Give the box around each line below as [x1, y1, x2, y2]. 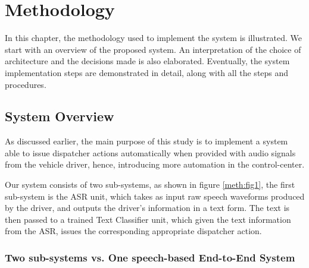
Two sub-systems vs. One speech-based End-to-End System [5, 250, 295, 264]
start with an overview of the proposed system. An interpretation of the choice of [5, 43, 301, 55]
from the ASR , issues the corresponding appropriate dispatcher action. [5, 225, 262, 237]
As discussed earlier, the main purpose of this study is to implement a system [5, 135, 288, 147]
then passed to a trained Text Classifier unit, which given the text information [5, 213, 291, 225]
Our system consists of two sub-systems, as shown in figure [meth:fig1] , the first [5, 178, 295, 191]
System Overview [5, 107, 114, 125]
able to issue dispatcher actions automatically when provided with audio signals [5, 146, 296, 159]
